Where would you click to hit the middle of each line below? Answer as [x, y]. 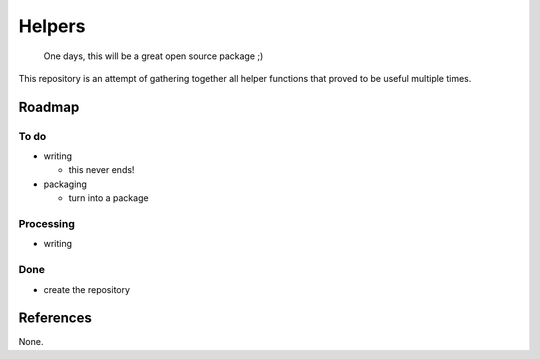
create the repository [86, 289]
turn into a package [108, 198]
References [55, 318]
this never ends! [101, 170]
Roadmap [49, 106]
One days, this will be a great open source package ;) [153, 56]
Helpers [52, 26]
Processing [46, 224]
